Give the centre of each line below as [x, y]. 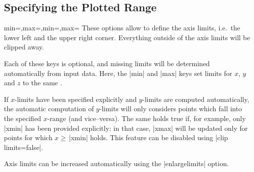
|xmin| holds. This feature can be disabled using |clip [148, 137]
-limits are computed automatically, [196, 99]
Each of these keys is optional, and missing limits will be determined [107, 63]
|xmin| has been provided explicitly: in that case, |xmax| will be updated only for [126, 128]
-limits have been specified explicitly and [76, 99]
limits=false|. [24, 147]
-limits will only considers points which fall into [171, 109]
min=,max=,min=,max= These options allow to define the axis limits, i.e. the [122, 28]
